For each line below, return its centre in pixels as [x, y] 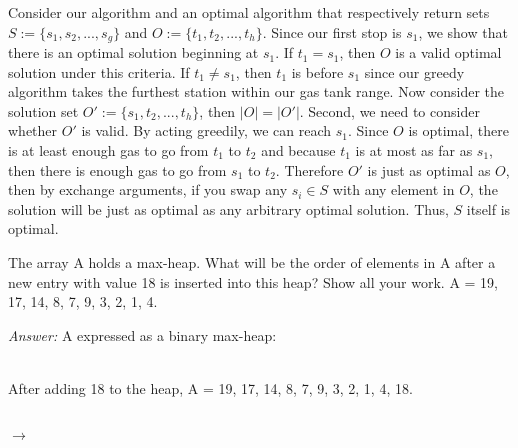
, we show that [463, 31]
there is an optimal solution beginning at [133, 52]
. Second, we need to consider [389, 110]
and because [298, 150]
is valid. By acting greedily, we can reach [206, 130]
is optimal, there [458, 130]
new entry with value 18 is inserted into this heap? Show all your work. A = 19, [253, 281]
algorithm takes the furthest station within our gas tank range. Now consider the [256, 91]
